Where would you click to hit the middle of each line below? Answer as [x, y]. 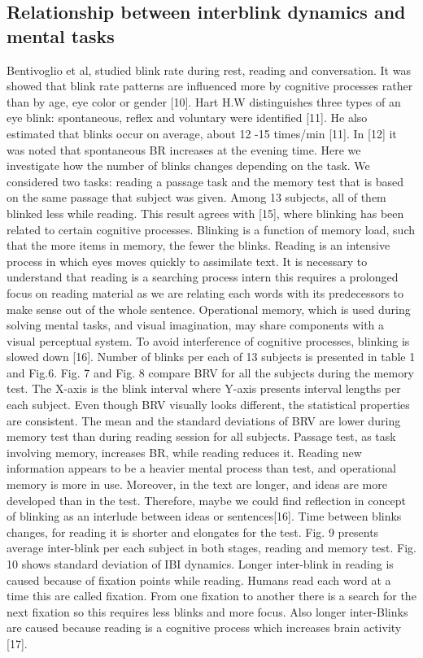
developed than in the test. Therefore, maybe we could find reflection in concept [206, 500]
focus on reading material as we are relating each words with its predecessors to [205, 292]
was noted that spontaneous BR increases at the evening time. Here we [184, 149]
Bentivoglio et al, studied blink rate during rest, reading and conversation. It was [209, 70]
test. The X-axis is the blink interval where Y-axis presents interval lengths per [204, 388]
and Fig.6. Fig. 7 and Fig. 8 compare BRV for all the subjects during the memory [211, 372]
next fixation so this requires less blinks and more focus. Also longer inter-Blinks [207, 611]
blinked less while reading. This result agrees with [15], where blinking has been [205, 213]
